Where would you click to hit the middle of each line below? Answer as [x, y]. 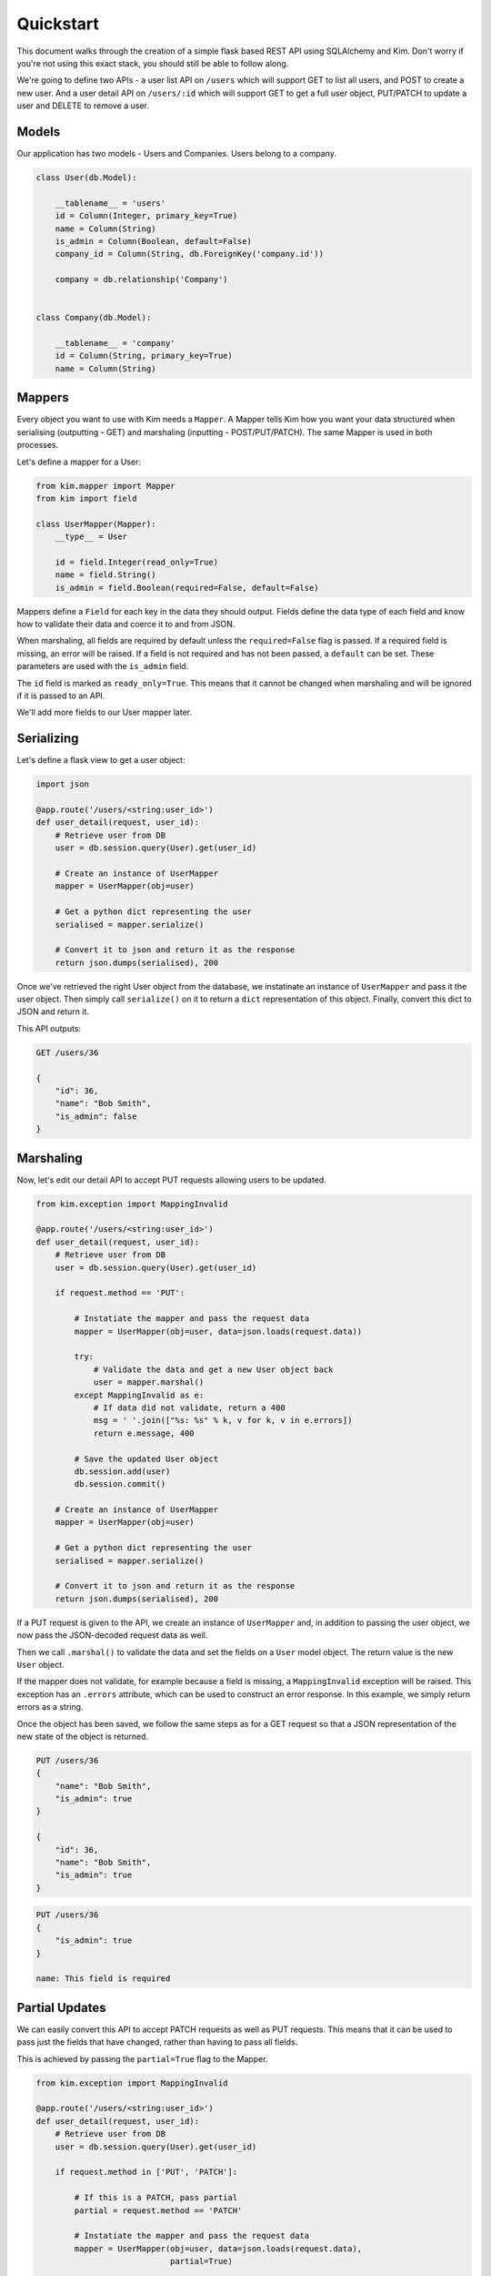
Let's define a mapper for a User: [79, 462]
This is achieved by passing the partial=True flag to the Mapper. [142, 2058]
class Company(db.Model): [94, 318]
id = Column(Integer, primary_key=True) [146, 216]
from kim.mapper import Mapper [106, 486]
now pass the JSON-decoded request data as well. [112, 1635]
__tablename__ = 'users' [110, 203]
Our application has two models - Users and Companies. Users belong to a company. [176, 154]
